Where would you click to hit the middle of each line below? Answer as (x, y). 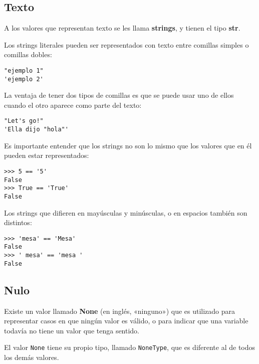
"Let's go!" (24, 121)
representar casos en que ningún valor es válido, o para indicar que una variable (126, 321)
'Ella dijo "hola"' (36, 130)
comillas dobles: (28, 54)
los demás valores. (32, 357)
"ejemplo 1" (24, 70)
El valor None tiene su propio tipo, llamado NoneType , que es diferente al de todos (130, 347)
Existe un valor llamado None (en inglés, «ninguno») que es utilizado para (120, 311)
